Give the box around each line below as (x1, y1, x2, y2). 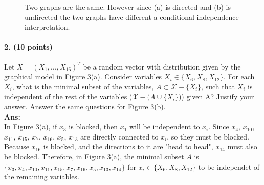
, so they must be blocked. (167, 131, 249, 142)
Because (4, 141, 29, 152)
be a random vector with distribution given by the (83, 61, 241, 72)
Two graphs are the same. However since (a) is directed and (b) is (25, 2, 231, 12)
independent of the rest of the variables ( (4, 91, 133, 102)
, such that (201, 81, 235, 91)
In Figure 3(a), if (4, 121, 57, 132)
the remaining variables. (4, 171, 79, 182)
